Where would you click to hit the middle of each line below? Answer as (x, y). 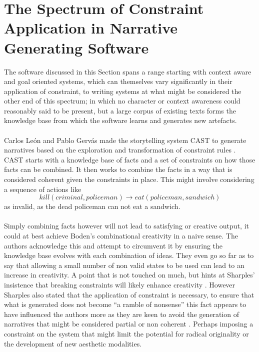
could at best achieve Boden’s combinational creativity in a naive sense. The (121, 235)
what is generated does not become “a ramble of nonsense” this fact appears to (125, 304)
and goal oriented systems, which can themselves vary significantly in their (118, 81)
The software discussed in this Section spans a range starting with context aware (128, 71)
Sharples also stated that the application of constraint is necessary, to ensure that (129, 294)
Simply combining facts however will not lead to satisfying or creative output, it (126, 226)
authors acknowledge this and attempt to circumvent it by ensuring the (113, 245)
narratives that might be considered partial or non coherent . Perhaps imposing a (129, 324)
